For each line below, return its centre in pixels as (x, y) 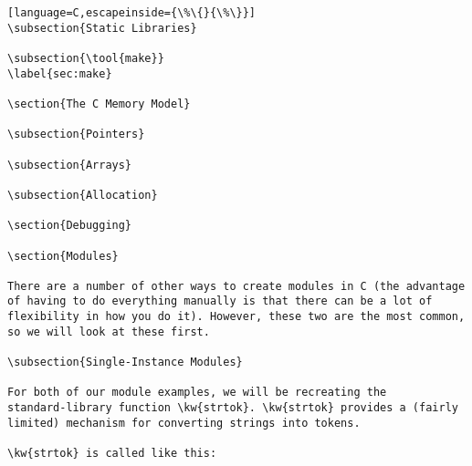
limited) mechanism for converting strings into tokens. (184, 423)
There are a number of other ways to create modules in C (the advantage (236, 286)
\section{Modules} (63, 256)
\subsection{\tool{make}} (86, 58)
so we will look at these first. (109, 331)
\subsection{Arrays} (70, 165)
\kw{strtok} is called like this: (112, 454)
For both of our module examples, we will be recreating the (197, 393)
